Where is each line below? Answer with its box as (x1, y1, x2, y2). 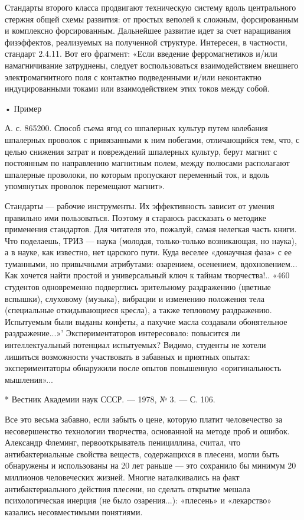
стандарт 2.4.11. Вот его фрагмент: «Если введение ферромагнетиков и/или (5, 47, 277, 60)
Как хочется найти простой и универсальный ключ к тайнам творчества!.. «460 (5, 269, 290, 281)
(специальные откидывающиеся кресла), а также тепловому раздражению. (5, 304, 272, 316)
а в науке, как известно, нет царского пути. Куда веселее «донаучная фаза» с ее (5, 246, 292, 258)
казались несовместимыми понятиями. (5, 505, 143, 518)
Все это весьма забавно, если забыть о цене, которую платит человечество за (5, 413, 283, 425)
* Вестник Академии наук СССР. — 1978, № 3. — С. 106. (5, 393, 215, 405)
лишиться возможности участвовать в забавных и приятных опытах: (5, 350, 250, 362)
